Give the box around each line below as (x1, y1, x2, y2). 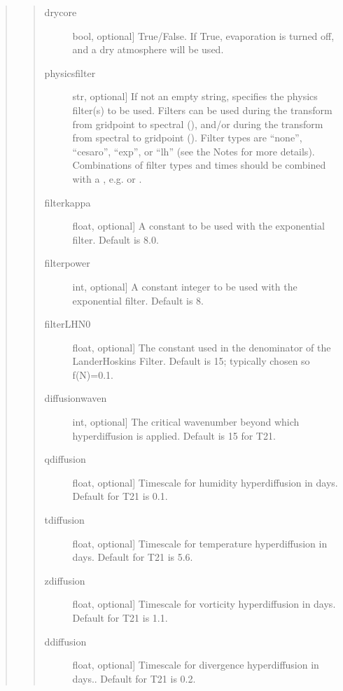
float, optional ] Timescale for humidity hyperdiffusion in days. (72, 475, 338, 489)
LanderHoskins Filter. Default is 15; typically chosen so (72, 354, 310, 368)
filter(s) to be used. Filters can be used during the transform (72, 102, 332, 117)
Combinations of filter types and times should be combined (72, 158, 326, 172)
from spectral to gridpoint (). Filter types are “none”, (72, 130, 302, 145)
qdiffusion (44, 452, 86, 466)
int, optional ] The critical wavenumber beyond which (72, 414, 300, 429)
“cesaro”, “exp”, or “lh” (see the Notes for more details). (72, 144, 315, 158)
